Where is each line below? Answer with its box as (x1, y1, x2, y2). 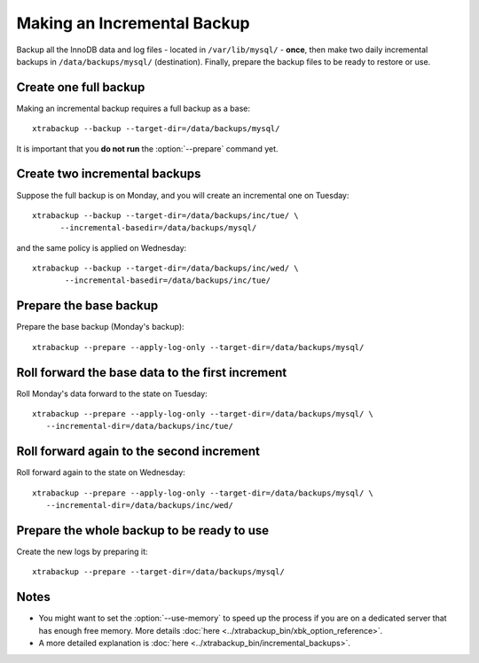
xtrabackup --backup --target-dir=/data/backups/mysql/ (32, 124, 280, 134)
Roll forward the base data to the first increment (16, 364, 287, 380)
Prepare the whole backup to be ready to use (16, 523, 270, 538)
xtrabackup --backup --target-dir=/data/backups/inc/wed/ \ (32, 263, 299, 274)
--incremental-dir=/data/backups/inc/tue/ (45, 421, 234, 432)
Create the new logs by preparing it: (16, 546, 148, 558)
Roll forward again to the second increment (16, 444, 261, 459)
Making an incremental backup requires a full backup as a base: (16, 103, 251, 113)
